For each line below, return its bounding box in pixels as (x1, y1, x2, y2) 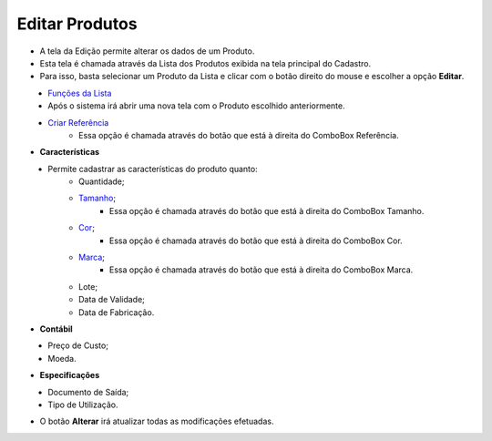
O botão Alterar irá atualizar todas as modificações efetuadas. (39, 415, 274, 427)
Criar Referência (47, 117, 109, 128)
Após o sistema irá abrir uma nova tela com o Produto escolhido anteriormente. (47, 100, 345, 111)
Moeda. (47, 353, 77, 364)
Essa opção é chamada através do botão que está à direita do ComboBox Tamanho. (109, 205, 425, 216)
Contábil (39, 323, 73, 334)
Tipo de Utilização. (47, 399, 118, 410)
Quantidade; (78, 176, 125, 187)
